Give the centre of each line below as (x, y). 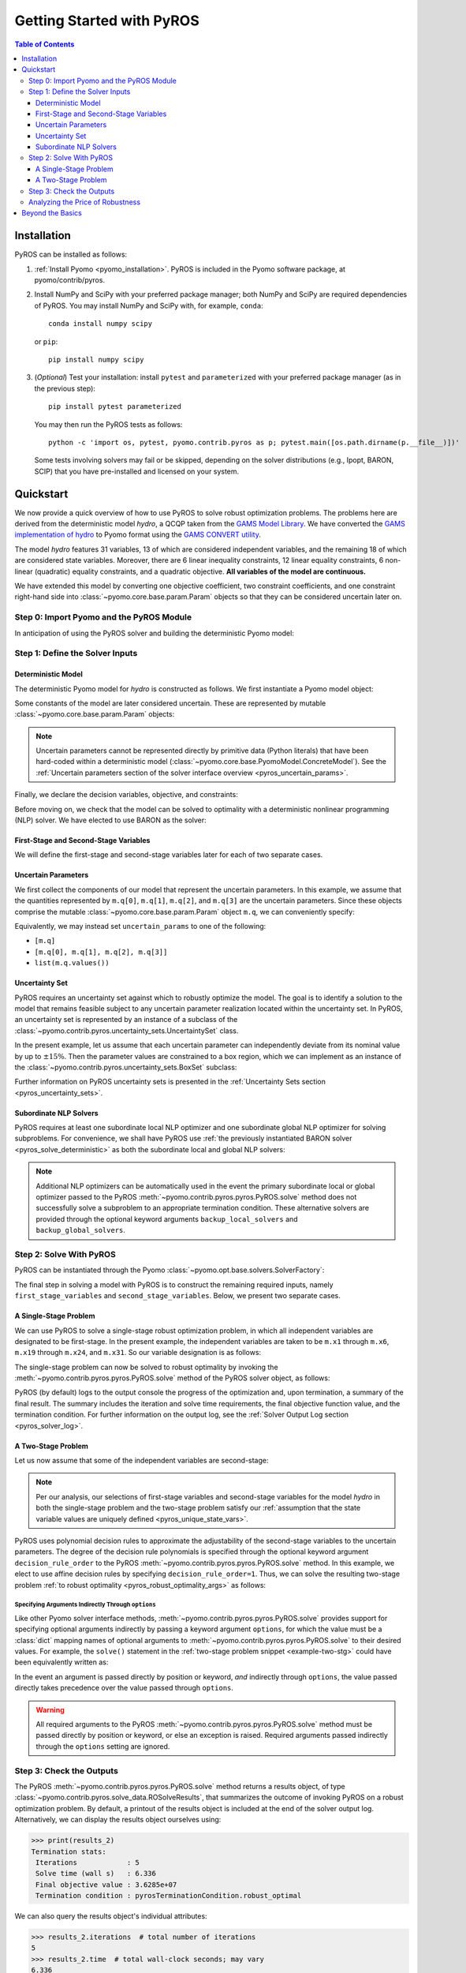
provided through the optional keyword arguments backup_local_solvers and (167, 1219)
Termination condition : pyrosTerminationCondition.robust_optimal (169, 1896)
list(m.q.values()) (72, 963)
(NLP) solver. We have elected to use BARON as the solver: (110, 820)
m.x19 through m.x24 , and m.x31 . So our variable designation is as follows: (138, 1353)
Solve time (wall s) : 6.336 (96, 1874)
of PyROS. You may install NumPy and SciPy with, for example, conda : (149, 305)
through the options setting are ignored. (103, 1746)
